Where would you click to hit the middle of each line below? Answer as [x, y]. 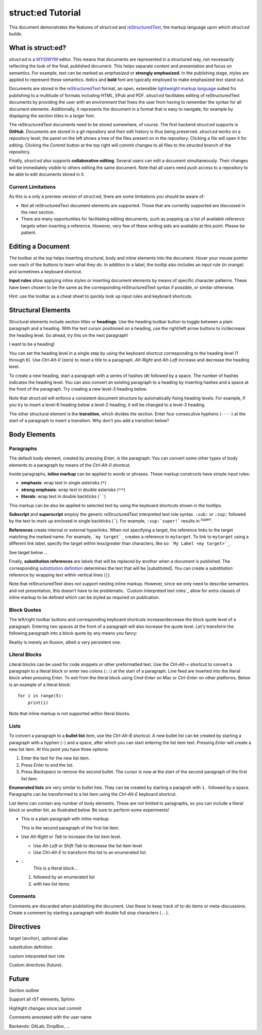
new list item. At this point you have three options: [59, 749]
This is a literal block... [56, 868]
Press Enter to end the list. [47, 765]
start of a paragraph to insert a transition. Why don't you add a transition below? [89, 421]
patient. [29, 232]
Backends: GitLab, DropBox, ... [40, 1026]
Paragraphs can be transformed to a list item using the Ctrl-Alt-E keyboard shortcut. [93, 794]
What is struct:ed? [38, 48]
